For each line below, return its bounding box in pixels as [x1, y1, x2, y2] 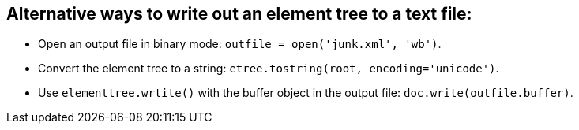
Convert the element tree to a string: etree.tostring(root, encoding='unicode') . [38, 61, 499, 76]
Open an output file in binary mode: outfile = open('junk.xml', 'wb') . [38, 37, 442, 51]
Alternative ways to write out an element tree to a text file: [6, 4, 472, 24]
